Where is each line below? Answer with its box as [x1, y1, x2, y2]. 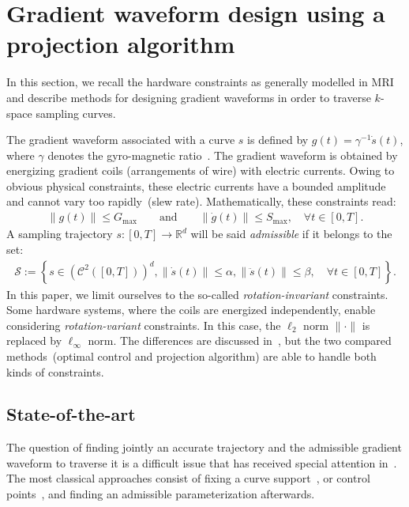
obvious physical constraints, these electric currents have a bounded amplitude [6, 177, 386, 194]
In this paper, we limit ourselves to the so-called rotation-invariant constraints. [6, 286, 388, 302]
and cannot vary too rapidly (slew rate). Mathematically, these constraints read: [6, 193, 396, 210]
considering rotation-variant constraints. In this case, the [6, 316, 281, 333]
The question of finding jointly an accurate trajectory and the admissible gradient [6, 439, 402, 456]
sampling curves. [36, 104, 116, 121]
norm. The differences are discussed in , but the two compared [88, 332, 392, 349]
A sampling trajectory [6, 225, 113, 242]
